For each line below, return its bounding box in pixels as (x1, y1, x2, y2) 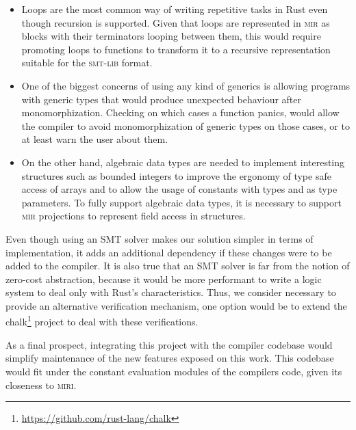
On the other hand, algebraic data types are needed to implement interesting (21, 154, 345, 169)
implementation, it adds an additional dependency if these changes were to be (5, 245, 332, 259)
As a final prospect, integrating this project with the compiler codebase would (5, 337, 333, 351)
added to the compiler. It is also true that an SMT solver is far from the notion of (5, 258, 350, 273)
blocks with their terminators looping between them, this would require (21, 29, 321, 43)
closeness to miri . (5, 377, 77, 392)
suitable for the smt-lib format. (21, 55, 153, 70)
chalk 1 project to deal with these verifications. (5, 312, 199, 329)
